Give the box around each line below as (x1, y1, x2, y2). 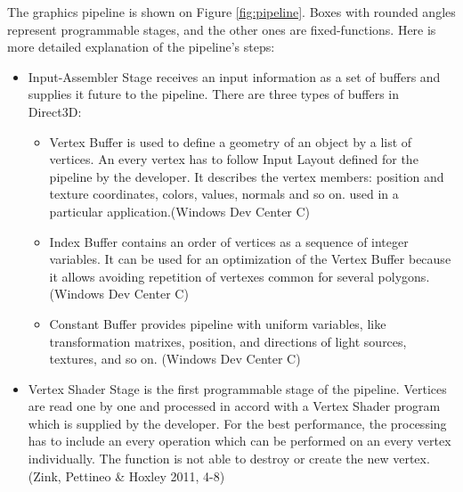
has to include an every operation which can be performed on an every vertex (28, 431, 451, 450)
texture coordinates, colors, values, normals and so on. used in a (49, 184, 399, 203)
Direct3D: (28, 102, 82, 120)
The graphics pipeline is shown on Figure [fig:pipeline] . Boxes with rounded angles (7, 3, 456, 20)
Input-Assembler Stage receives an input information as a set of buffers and (28, 67, 441, 86)
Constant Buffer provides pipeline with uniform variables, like (49, 314, 386, 332)
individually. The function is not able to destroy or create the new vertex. (28, 449, 430, 468)
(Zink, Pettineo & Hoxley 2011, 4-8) (28, 466, 225, 485)
